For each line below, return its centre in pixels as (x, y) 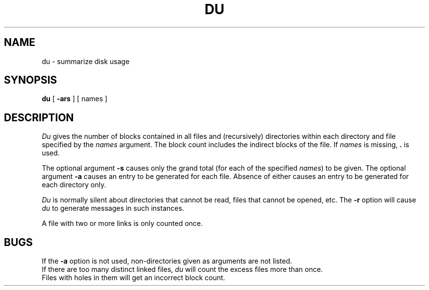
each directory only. (74, 185)
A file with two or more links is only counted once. (122, 223)
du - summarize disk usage (86, 61)
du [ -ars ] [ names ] (75, 99)
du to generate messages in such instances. (113, 208)
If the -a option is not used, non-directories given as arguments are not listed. (167, 261)
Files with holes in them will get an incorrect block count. (133, 278)
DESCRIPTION (39, 117)
